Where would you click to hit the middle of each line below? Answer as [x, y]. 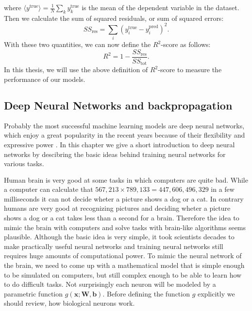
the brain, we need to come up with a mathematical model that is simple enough [124, 265]
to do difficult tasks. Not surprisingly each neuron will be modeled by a [110, 284]
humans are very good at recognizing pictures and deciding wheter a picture [117, 208]
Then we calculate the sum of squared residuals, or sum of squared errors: [114, 18]
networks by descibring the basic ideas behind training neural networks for [115, 154]
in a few [223, 189]
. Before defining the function [146, 293]
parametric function [34, 293]
